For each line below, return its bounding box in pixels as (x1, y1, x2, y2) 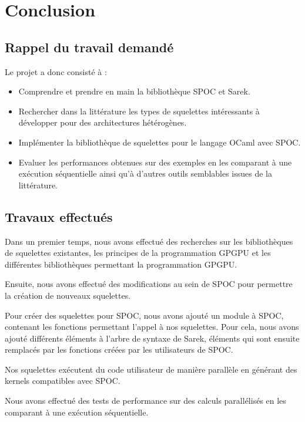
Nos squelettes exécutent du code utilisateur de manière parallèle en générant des (5, 363, 297, 375)
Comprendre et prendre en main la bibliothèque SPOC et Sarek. (18, 85, 250, 97)
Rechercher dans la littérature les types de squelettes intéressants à (18, 104, 260, 117)
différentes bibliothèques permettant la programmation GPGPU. (5, 258, 237, 270)
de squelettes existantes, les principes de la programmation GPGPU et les (5, 247, 271, 259)
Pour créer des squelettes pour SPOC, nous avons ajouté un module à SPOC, (5, 309, 284, 321)
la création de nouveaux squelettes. (5, 289, 131, 301)
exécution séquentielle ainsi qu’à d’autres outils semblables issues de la (18, 167, 272, 180)
